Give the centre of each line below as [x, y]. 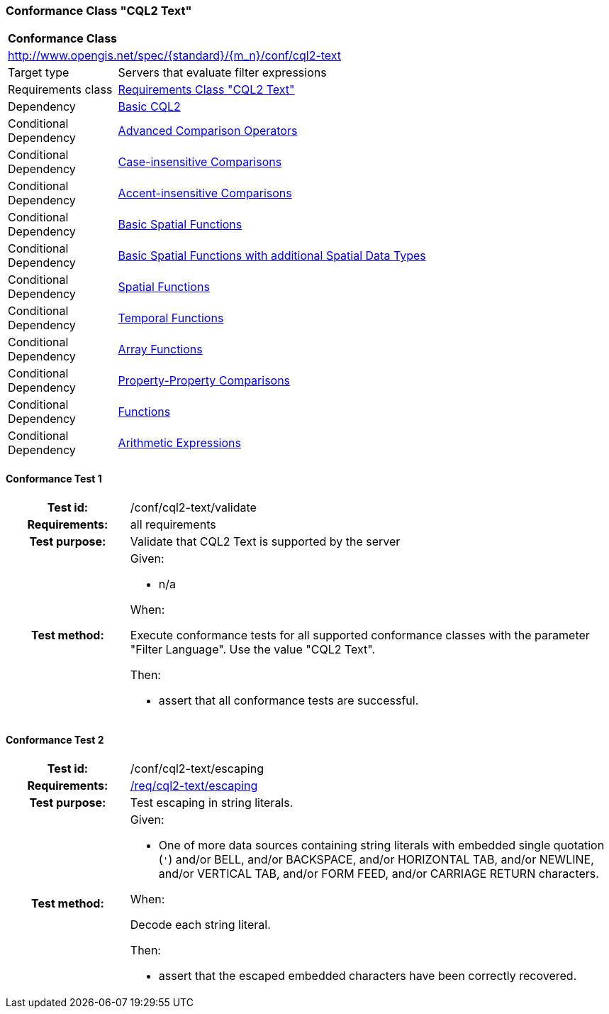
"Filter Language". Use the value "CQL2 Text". [253, 649]
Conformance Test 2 [55, 740]
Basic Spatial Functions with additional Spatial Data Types [272, 256]
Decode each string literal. [200, 924]
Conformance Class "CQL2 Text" [99, 11]
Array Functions [160, 349]
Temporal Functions [171, 318]
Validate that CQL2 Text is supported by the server [265, 541]
